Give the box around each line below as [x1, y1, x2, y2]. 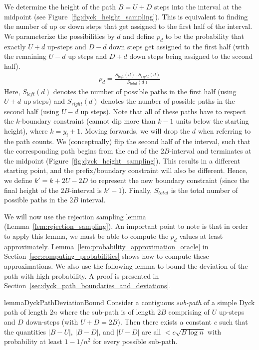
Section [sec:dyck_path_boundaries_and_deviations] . [4, 280, 171, 291]
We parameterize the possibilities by [4, 30, 115, 41]
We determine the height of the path [4, 1, 116, 11]
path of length [4, 307, 47, 317]
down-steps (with [25, 316, 78, 327]
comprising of [168, 307, 210, 317]
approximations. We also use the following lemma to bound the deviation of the [4, 260, 248, 271]
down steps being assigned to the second [129, 51, 253, 61]
